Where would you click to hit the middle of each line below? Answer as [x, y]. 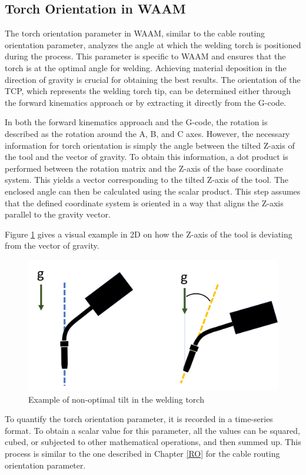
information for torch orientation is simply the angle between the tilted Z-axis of [150, 145]
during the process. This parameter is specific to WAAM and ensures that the [145, 56]
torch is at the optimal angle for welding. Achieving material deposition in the [146, 67]
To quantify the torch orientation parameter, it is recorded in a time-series [139, 419]
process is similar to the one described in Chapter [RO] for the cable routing [142, 454]
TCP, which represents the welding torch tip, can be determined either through [148, 91]
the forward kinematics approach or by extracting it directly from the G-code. [146, 102]
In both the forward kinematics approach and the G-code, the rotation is [136, 122]
